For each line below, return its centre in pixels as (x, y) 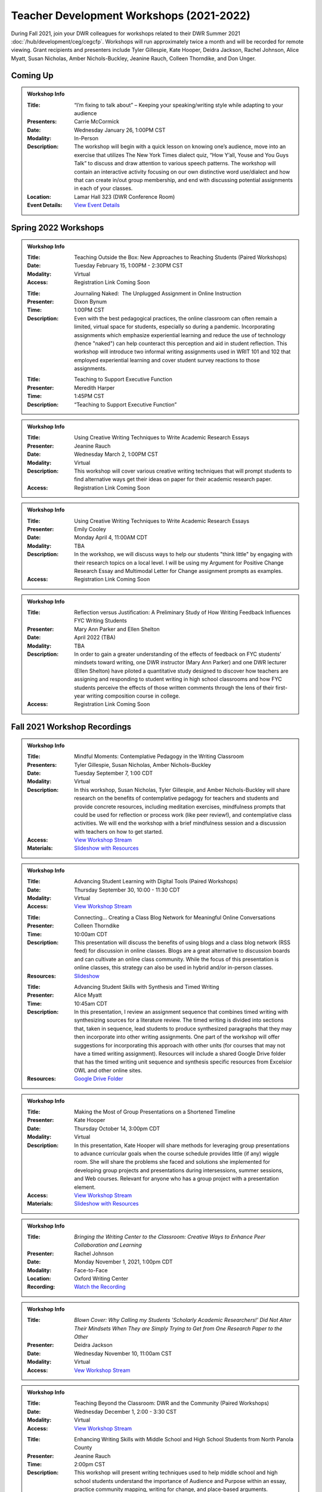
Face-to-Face (91, 1270)
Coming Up (32, 75)
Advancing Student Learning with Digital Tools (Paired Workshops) (156, 881)
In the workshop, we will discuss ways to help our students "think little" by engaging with (183, 554)
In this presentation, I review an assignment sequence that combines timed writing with (181, 1012)
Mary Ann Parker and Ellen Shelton (117, 629)
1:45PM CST (89, 396)
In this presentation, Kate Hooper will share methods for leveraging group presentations (182, 1145)
